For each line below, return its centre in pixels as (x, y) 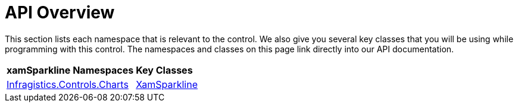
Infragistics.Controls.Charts (68, 84)
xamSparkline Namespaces (70, 70)
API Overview (60, 12)
